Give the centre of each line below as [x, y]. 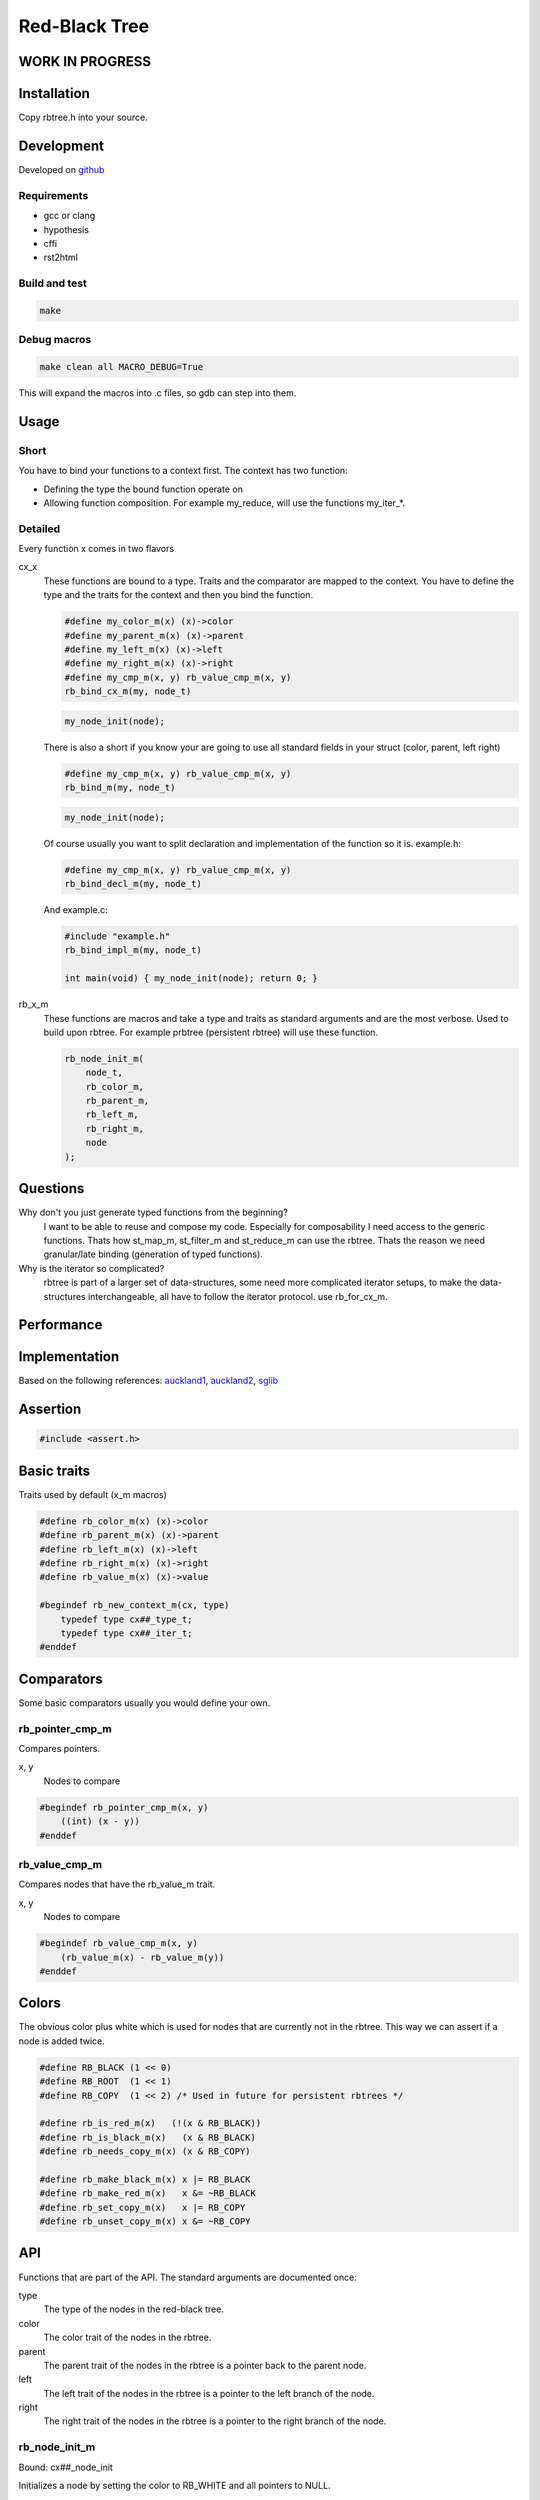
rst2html [61, 257]
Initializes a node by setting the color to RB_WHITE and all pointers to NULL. [174, 2485]
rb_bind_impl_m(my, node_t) [133, 950]
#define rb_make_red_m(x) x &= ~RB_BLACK [148, 2193]
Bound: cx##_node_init [66, 2467]
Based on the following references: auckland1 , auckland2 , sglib [148, 1381]
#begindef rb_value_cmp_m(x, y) [119, 1943]
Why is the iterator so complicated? [91, 1268]
